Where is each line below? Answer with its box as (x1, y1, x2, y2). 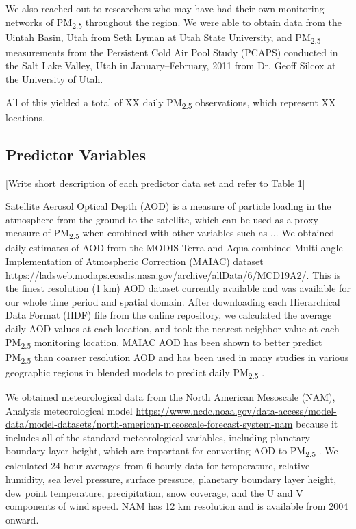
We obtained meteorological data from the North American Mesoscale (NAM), (5, 389, 335, 404)
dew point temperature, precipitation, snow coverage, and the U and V (5, 485, 303, 500)
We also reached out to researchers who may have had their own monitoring (5, 1, 325, 15)
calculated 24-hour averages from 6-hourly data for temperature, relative (5, 458, 310, 473)
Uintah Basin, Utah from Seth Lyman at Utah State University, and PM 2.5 (5, 29, 321, 46)
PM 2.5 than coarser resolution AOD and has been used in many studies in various (5, 349, 349, 366)
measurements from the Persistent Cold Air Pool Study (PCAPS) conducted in (5, 45, 338, 59)
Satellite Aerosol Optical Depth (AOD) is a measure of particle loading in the (5, 199, 331, 213)
